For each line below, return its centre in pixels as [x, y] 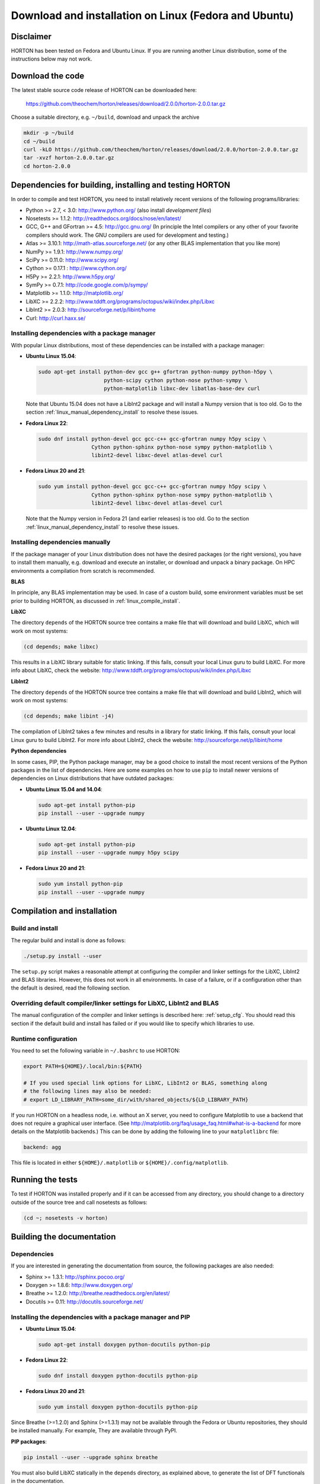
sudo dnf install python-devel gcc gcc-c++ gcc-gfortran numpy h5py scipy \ [152, 439]
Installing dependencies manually [61, 542]
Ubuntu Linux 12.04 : [51, 829]
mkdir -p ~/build [49, 133]
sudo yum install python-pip [81, 884]
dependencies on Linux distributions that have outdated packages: [92, 778]
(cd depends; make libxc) [61, 646]
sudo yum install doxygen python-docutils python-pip [118, 1407]
